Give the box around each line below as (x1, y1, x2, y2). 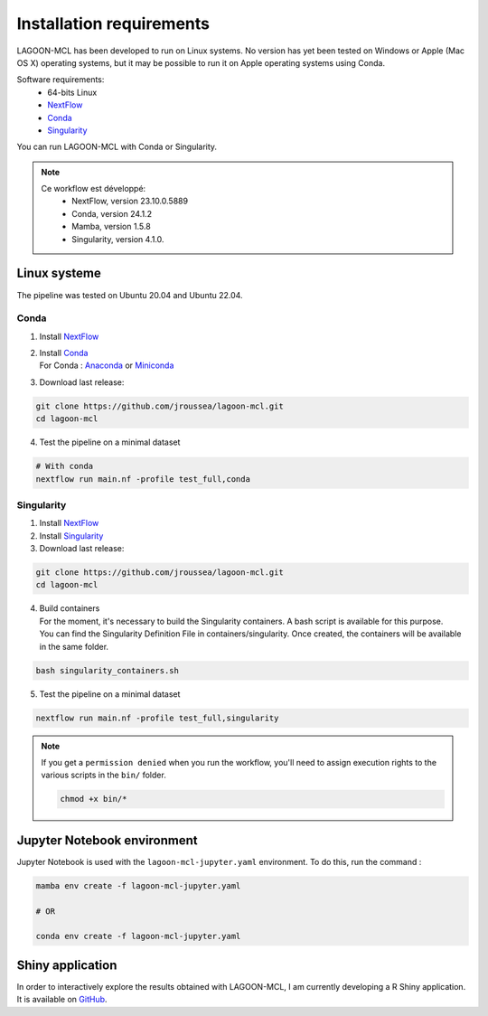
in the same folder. (39, 641, 108, 652)
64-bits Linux (47, 87, 98, 98)
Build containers (39, 603, 100, 614)
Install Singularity (39, 530, 104, 541)
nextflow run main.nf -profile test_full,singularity (35, 712, 279, 723)
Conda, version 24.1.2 (71, 208, 153, 219)
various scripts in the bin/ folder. (41, 769, 166, 781)
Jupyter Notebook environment (16, 833, 198, 848)
